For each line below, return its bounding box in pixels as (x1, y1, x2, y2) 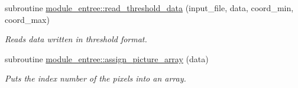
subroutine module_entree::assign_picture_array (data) (5, 52, 209, 65)
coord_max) (5, 13, 50, 25)
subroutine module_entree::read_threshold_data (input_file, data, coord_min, (5, 2, 294, 13)
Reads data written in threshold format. (5, 33, 147, 45)
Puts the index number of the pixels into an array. (5, 72, 186, 84)
